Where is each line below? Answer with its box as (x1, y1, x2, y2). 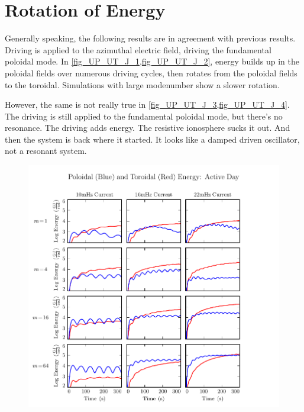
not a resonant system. (5, 144, 87, 157)
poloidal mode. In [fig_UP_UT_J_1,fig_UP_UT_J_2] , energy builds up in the (5, 55, 299, 67)
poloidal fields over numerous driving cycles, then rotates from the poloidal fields (5, 66, 297, 79)
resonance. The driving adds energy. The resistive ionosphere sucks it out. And (5, 121, 290, 134)
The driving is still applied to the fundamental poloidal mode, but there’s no (5, 110, 283, 122)
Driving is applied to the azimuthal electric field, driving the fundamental (5, 43, 271, 56)
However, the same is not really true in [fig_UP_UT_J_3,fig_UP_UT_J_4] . (5, 98, 290, 111)
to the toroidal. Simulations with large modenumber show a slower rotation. (5, 78, 280, 91)
